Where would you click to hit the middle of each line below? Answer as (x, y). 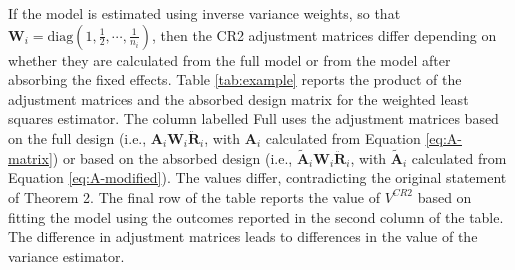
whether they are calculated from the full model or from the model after (229, 59)
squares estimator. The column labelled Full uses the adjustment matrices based (253, 118)
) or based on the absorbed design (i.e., (172, 157)
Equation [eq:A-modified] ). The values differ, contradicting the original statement (257, 177)
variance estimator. (66, 255)
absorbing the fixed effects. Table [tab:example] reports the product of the (235, 79)
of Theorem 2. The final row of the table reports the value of (194, 196)
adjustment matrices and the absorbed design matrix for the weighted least (238, 98)
